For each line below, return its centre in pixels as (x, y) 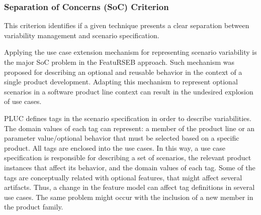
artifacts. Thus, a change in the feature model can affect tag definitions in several (129, 187)
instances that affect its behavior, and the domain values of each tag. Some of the (130, 167)
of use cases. (23, 101)
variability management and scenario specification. (82, 35)
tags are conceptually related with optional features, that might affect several (123, 177)
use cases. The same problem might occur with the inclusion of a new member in (129, 197)
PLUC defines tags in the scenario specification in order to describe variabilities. (128, 118)
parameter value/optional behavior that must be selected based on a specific (122, 138)
